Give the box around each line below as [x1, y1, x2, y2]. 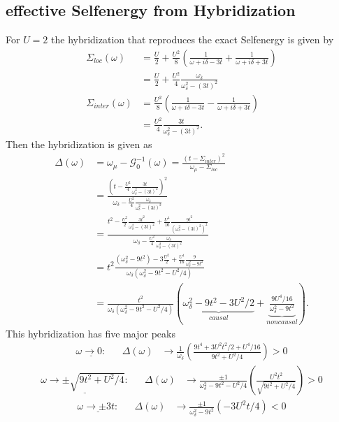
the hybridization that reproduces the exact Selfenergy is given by [51, 32, 334, 47]
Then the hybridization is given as [6, 136, 152, 151]
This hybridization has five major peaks [6, 326, 175, 340]
